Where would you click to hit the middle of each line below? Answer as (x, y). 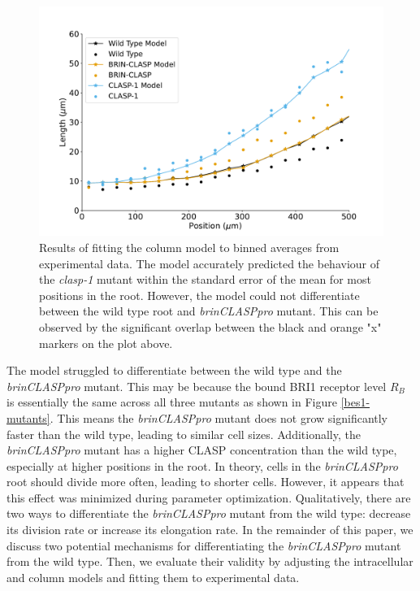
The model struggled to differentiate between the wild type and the (174, 370)
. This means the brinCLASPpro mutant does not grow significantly (219, 417)
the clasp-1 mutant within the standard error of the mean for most (205, 279)
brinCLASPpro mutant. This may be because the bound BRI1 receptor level (197, 386)
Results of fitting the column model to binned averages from (189, 247)
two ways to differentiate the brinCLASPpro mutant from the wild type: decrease (209, 513)
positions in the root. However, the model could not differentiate (199, 295)
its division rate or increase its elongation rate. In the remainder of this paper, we (210, 530)
